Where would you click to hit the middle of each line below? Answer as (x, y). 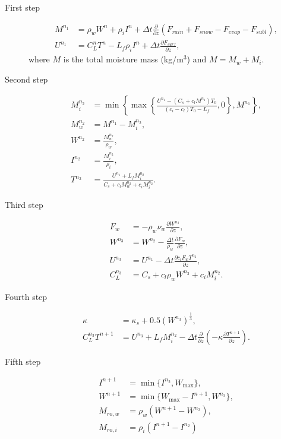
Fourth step (26, 296)
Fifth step (23, 361)
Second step (26, 79)
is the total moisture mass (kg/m (123, 59)
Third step (24, 205)
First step (23, 7)
